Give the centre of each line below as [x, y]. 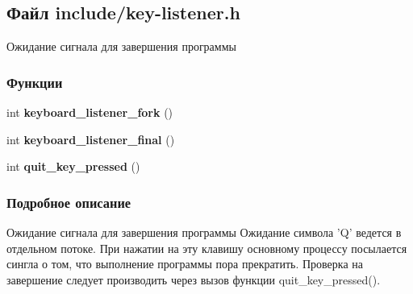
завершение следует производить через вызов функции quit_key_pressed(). [194, 279]
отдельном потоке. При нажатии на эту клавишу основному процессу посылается [207, 248]
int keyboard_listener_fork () [90, 112]
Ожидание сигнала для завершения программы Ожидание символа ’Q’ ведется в [204, 232]
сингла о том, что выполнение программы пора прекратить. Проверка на [185, 264]
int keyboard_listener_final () [91, 139]
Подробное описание [69, 202]
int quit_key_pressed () [73, 166]
